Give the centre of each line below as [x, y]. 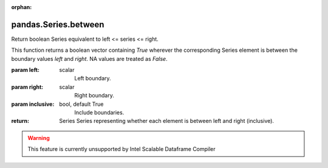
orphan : [22, 7]
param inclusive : [33, 104]
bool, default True [81, 104]
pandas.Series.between [58, 24]
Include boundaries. [99, 113]
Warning [39, 138]
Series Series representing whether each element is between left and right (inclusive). [167, 121]
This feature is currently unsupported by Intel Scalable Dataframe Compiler [121, 149]
